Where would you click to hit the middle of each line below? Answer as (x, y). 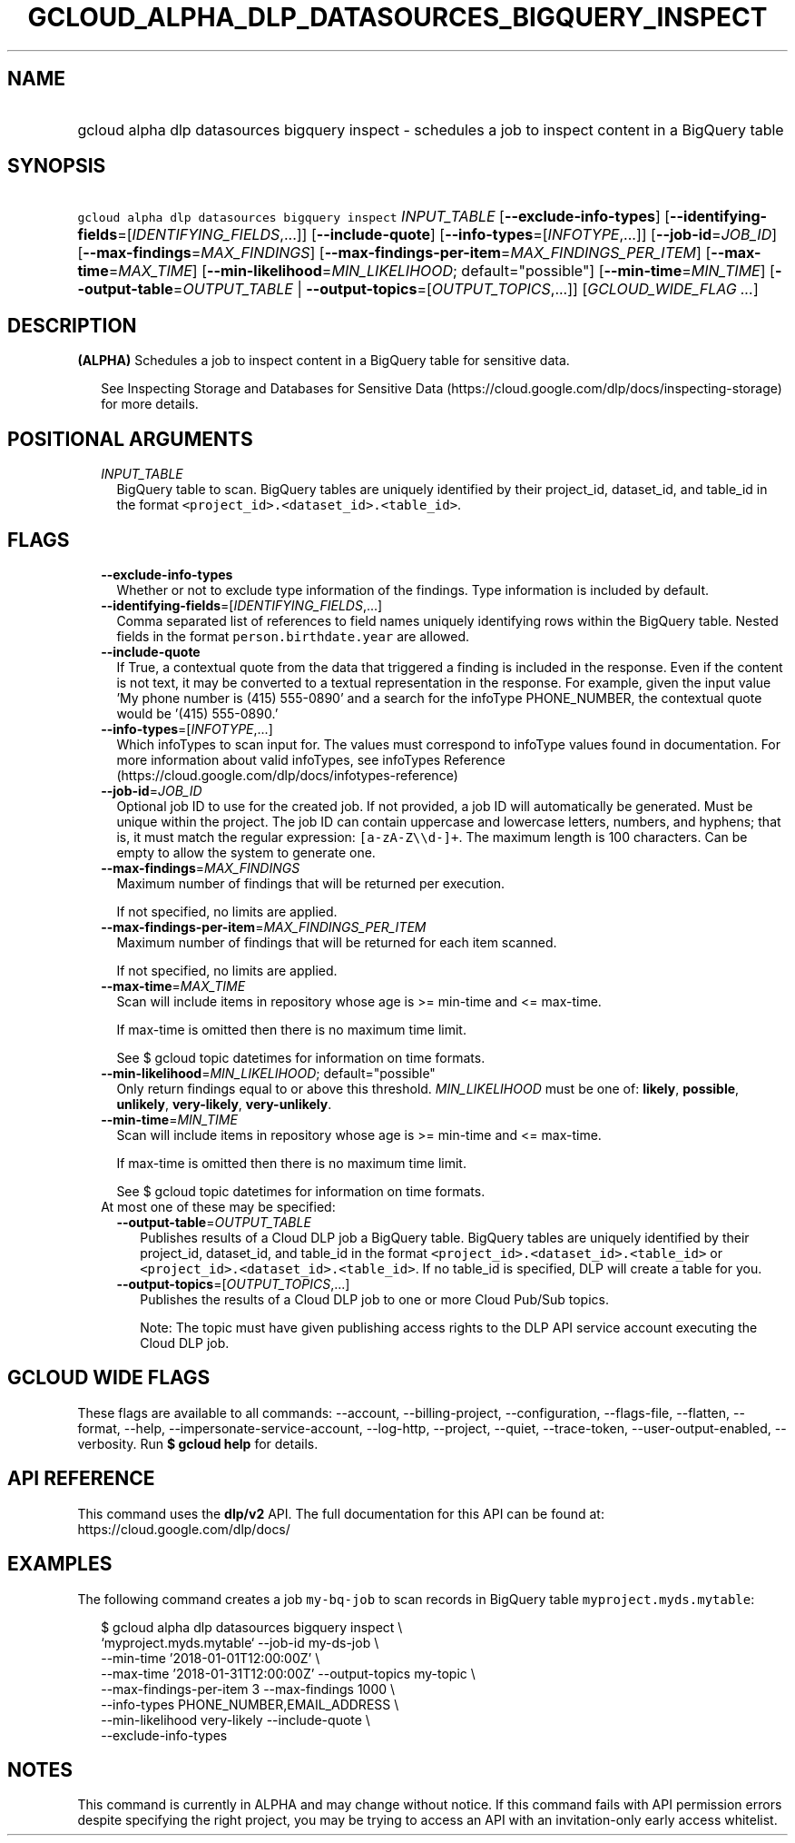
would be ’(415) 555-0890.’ (197, 713)
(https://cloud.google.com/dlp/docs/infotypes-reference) (287, 775)
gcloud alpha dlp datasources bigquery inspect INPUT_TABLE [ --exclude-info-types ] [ (374, 217)
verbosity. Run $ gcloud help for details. (198, 1443)
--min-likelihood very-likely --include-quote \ (236, 1719)
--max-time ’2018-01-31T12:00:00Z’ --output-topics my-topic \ (288, 1673)
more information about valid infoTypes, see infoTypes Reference (311, 759)
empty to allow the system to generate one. (246, 852)
